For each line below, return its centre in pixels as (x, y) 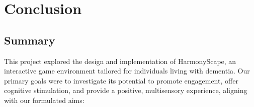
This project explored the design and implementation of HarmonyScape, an (120, 61)
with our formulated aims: (44, 100)
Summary (30, 40)
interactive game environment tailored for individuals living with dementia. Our (127, 71)
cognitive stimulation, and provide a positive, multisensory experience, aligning (126, 90)
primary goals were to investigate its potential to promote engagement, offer (121, 80)
